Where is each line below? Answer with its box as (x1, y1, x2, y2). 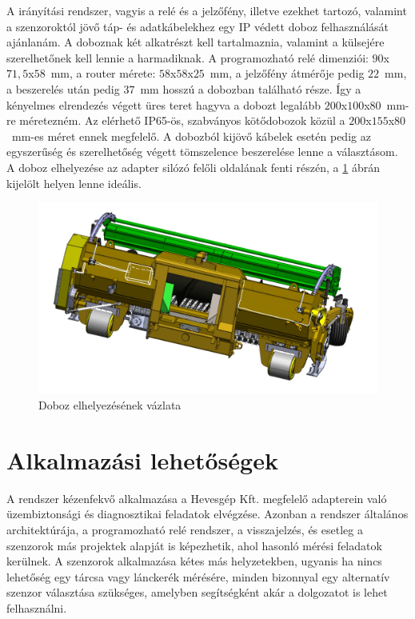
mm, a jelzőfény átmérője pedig (209, 65, 365, 82)
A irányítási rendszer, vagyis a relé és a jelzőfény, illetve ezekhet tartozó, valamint (6, 2, 407, 18)
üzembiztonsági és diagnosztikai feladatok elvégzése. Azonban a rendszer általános (6, 505, 409, 522)
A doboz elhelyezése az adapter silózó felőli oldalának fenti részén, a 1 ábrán (6, 158, 380, 175)
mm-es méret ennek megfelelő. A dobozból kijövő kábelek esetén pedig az (11, 127, 371, 144)
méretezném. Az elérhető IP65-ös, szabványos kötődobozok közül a (19, 112, 345, 129)
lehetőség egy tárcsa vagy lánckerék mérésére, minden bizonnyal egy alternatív (6, 568, 390, 585)
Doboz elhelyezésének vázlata (38, 397, 182, 413)
